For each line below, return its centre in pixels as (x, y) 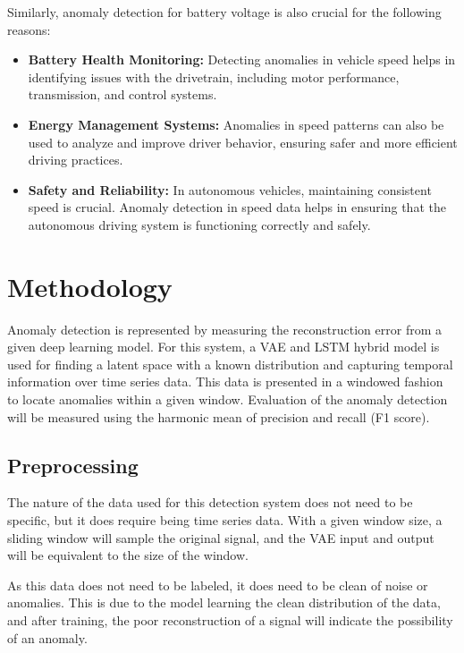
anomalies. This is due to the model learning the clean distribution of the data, (224, 602)
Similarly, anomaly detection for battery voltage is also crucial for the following (224, 12)
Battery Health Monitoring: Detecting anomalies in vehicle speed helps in (242, 59)
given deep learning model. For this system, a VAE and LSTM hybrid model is (224, 347)
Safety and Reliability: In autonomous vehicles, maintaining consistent (230, 189)
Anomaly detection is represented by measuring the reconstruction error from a (224, 329)
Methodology (90, 286)
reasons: (29, 29)
